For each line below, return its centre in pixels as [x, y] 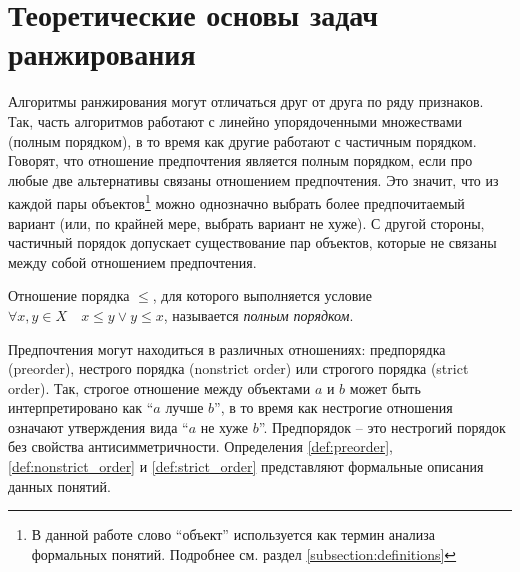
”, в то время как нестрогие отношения [333, 407]
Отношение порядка [69, 295]
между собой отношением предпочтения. [132, 261]
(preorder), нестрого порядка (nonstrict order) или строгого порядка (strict [238, 368]
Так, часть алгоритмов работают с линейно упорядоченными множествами [235, 120]
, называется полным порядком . [258, 314]
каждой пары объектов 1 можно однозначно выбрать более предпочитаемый [236, 201]
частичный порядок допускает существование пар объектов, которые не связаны [252, 242]
